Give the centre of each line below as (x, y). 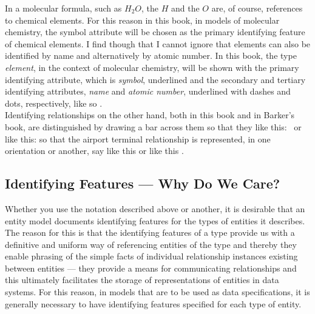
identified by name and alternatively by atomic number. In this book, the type (151, 55)
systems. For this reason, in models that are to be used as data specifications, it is (157, 292)
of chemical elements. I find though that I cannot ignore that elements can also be (158, 43)
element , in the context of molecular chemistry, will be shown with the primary (152, 67)
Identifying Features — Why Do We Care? (143, 183)
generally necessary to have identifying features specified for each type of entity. (153, 303)
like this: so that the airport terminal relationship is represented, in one (138, 139)
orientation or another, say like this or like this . (94, 151)
